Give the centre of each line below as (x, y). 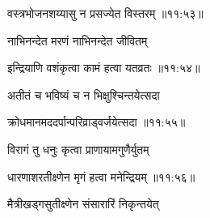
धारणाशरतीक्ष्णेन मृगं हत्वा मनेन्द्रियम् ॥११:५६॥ (101, 176)
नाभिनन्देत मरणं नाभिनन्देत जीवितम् (78, 40)
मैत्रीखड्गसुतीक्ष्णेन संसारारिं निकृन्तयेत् (83, 204)
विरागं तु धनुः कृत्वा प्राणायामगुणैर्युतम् (78, 149)
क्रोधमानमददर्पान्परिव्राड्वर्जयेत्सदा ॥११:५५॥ (97, 122)
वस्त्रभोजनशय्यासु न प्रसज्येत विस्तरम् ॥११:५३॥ (105, 13)
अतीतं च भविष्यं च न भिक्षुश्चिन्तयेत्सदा (84, 94)
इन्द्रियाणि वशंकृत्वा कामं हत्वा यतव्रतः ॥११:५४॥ (104, 68)
